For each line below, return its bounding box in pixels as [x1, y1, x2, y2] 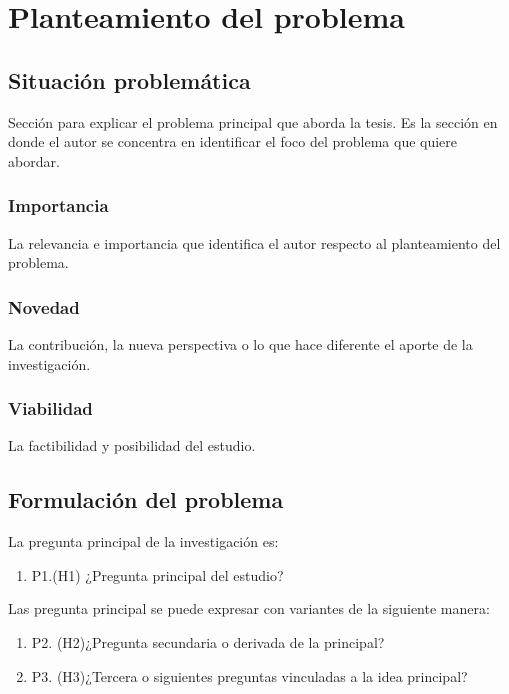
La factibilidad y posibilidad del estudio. [8, 435, 256, 456]
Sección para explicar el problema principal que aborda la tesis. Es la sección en [8, 111, 498, 132]
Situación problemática [8, 64, 251, 95]
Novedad [8, 294, 80, 319]
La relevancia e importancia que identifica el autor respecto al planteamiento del [8, 232, 501, 253]
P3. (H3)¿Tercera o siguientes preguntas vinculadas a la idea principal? [31, 665, 468, 686]
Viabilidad [8, 396, 93, 421]
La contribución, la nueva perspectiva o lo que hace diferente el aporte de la [8, 333, 473, 354]
